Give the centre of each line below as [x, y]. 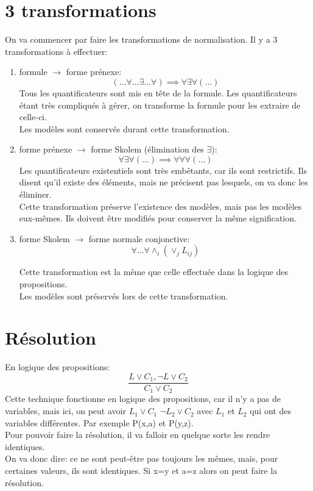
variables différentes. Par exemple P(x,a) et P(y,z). [99, 422]
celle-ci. [33, 117]
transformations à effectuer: [56, 51]
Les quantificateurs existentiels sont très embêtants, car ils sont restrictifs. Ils [163, 170]
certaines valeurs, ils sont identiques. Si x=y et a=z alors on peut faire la [141, 471]
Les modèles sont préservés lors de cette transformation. [124, 296]
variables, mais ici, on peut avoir [65, 411]
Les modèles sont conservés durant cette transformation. [124, 128]
